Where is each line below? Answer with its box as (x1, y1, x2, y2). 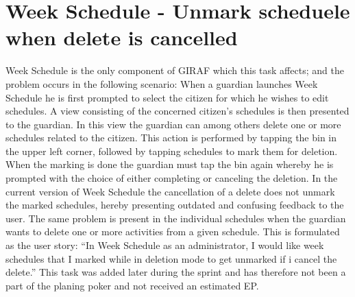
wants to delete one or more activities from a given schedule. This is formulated (5, 224, 340, 239)
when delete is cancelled (5, 23, 238, 51)
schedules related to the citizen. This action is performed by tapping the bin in (5, 130, 337, 145)
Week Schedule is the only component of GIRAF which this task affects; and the (5, 63, 344, 78)
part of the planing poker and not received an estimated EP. (5, 278, 259, 292)
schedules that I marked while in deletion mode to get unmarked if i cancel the (5, 251, 337, 265)
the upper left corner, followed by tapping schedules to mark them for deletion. (5, 143, 338, 158)
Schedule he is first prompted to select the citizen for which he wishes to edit (5, 90, 329, 104)
